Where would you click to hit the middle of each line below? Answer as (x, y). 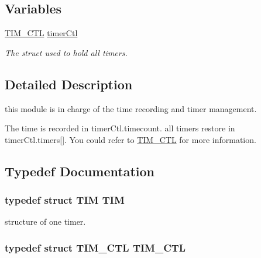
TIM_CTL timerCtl (41, 33)
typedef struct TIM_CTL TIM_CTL (95, 247)
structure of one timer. (45, 222)
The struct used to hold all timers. (66, 52)
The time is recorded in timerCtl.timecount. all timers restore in (120, 128)
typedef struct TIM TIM (65, 200)
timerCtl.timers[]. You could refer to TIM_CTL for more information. (130, 139)
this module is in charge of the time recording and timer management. (131, 108)
